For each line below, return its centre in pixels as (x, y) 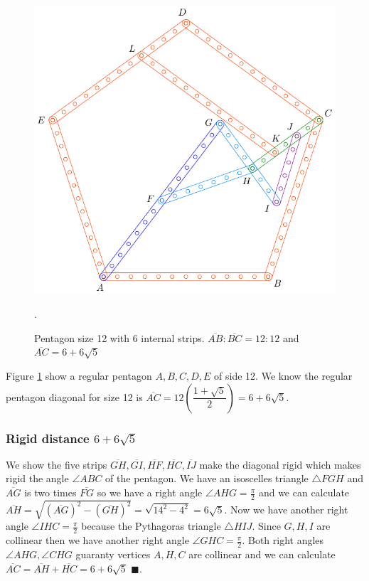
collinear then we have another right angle (97, 540)
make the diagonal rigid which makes (280, 464)
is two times (50, 492)
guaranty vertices (113, 554)
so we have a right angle (150, 492)
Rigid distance (48, 438)
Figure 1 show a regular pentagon (79, 376)
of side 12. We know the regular (283, 376)
